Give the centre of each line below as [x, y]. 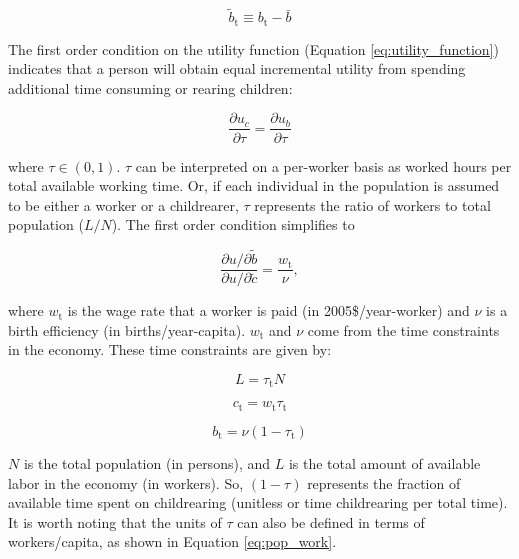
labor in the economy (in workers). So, [126, 482]
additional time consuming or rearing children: [150, 87]
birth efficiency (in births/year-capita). [127, 329]
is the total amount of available [384, 462]
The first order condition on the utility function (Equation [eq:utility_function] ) [253, 48]
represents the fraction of [384, 482]
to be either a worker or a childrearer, [123, 204]
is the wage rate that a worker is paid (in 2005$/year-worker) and [268, 310]
